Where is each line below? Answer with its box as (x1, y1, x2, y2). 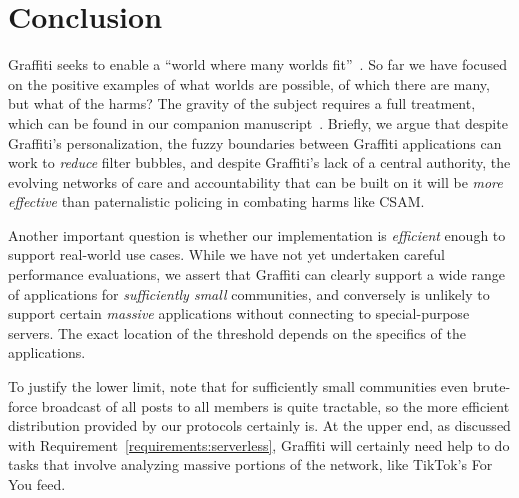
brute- (472, 376, 511, 397)
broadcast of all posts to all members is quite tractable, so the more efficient (41, 395, 510, 416)
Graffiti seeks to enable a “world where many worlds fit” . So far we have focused (8, 54, 508, 75)
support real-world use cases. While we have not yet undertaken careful (8, 244, 445, 265)
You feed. (8, 474, 66, 494)
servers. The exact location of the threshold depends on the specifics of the (8, 322, 466, 343)
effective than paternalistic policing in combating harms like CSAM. (8, 191, 425, 212)
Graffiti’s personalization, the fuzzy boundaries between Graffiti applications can (8, 132, 502, 153)
